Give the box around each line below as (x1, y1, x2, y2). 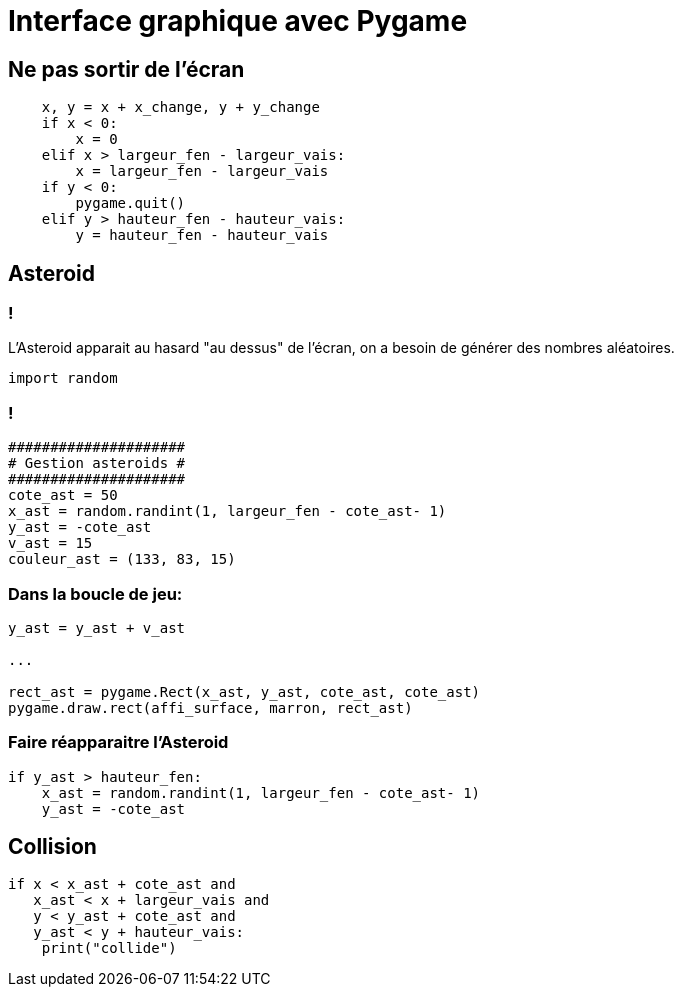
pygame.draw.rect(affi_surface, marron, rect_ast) (8, 699, 413, 716)
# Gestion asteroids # (8, 455, 186, 472)
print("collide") (41, 940, 177, 957)
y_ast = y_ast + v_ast (8, 619, 186, 636)
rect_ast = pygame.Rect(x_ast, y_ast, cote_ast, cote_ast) (8, 683, 481, 700)
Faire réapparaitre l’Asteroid (8, 732, 229, 753)
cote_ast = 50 (8, 487, 118, 504)
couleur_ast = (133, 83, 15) (8, 551, 236, 568)
